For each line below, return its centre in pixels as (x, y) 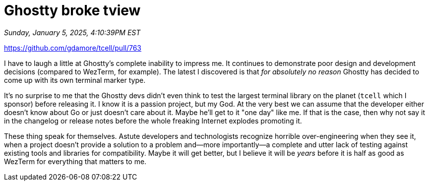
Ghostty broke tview (72, 10)
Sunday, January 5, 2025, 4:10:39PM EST (72, 32)
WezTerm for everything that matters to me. (75, 161)
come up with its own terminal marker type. (75, 80)
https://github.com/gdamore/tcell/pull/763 (73, 48)
